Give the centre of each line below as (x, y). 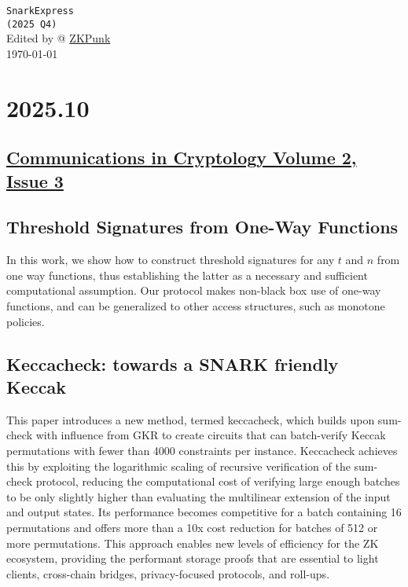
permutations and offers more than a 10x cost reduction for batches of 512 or (192, 527)
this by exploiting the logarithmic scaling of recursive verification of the (178, 466)
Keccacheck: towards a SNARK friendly (173, 363)
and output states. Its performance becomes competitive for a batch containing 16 (204, 512)
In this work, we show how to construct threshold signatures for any (171, 260)
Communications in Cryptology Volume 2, (182, 158)
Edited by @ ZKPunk (59, 38)
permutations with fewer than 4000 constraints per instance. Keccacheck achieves (202, 450)
